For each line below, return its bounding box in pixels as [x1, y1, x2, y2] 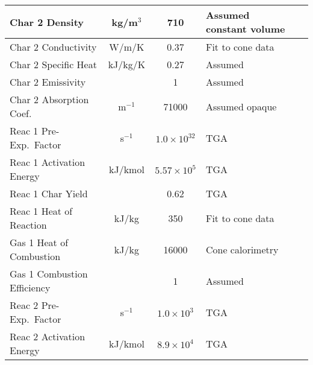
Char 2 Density [10, 14, 84, 29]
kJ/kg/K [108, 57, 146, 71]
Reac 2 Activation [10, 329, 85, 343]
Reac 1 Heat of [10, 204, 73, 218]
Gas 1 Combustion [10, 267, 88, 281]
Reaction [10, 218, 47, 232]
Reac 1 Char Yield [10, 186, 88, 200]
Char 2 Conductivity [10, 40, 97, 54]
